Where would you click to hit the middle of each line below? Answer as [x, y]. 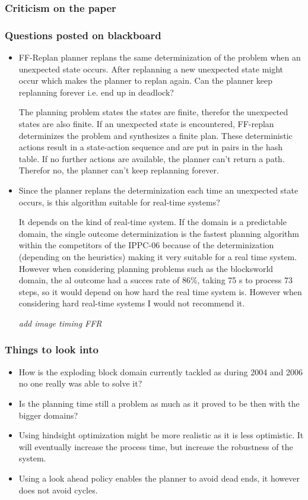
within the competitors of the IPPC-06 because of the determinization [146, 245]
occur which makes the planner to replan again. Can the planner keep [146, 80]
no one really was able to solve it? [80, 383]
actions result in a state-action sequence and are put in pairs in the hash [151, 147]
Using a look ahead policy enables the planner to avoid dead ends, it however [159, 478]
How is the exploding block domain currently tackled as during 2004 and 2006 [161, 371]
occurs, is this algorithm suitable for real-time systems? [119, 202]
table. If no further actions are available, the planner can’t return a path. [152, 158]
